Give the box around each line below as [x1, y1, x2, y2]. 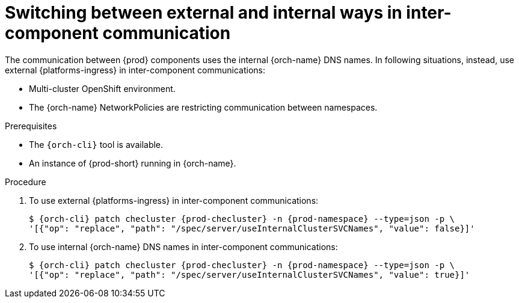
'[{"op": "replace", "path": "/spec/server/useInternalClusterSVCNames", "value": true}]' [29, 269, 470, 280]
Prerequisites [5, 120, 57, 131]
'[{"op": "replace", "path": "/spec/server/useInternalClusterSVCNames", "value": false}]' [29, 223, 475, 233]
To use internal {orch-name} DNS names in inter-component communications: [29, 241, 338, 252]
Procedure [5, 176, 46, 187]
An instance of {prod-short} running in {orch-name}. [29, 158, 236, 168]
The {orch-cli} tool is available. [29, 139, 164, 150]
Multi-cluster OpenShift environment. [29, 83, 176, 94]
